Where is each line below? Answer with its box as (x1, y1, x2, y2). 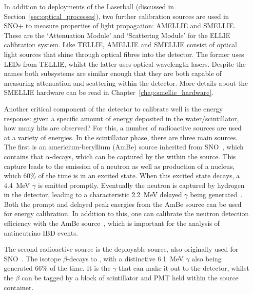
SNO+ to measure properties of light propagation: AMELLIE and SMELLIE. (4, 20, 236, 31)
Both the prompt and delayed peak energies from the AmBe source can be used (4, 199, 242, 209)
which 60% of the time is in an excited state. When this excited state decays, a (4, 170, 240, 181)
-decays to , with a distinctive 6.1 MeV (67, 253, 184, 263)
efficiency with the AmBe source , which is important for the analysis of (4, 218, 220, 228)
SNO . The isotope (4, 253, 61, 263)
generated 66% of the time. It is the (4, 263, 111, 273)
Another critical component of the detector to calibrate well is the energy (4, 103, 223, 113)
